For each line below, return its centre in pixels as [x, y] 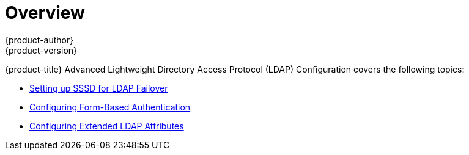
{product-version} [41, 50]
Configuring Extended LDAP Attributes [107, 126]
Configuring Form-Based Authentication [110, 107]
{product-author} [39, 40]
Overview [45, 13]
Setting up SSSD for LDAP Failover [99, 88]
